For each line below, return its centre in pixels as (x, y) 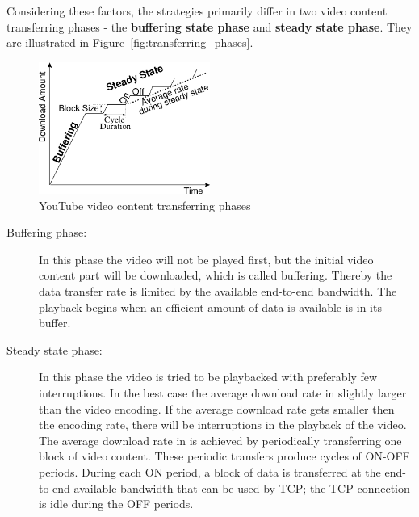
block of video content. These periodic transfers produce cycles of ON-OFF (224, 456)
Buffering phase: (47, 232)
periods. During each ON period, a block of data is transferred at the (210, 472)
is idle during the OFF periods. (116, 504)
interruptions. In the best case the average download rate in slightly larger (223, 393)
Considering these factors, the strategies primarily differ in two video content (197, 11)
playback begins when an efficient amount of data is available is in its (210, 307)
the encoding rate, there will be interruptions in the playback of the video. (223, 425)
